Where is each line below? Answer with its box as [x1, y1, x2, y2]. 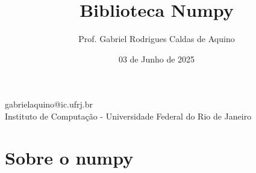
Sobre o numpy [5, 145, 134, 169]
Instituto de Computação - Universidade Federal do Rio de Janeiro [5, 109, 252, 122]
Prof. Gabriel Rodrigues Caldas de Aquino [78, 32, 235, 45]
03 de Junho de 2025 [118, 52, 195, 65]
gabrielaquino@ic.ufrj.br [5, 98, 93, 111]
